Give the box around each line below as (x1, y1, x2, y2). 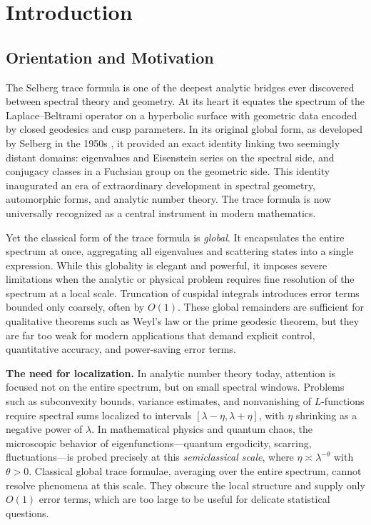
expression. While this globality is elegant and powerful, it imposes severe (6, 257, 327, 272)
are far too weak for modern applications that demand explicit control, (6, 327, 315, 342)
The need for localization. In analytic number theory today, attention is (6, 365, 336, 380)
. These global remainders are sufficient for (178, 299, 364, 314)
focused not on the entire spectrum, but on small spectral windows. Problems (6, 379, 345, 394)
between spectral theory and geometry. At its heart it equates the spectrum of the (6, 94, 365, 109)
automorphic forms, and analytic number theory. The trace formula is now (6, 191, 332, 206)
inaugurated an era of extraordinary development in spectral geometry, (6, 177, 315, 192)
